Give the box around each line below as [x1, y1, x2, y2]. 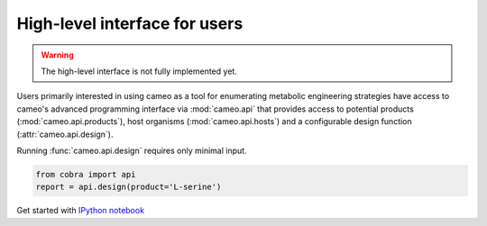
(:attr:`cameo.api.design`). [16, 129, 114, 140]
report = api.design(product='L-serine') [35, 182, 222, 193]
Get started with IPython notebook [16, 205, 144, 216]
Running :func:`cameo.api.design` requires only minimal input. [16, 145, 247, 156]
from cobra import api [35, 169, 136, 179]
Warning [41, 50, 74, 60]
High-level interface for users [16, 14, 243, 33]
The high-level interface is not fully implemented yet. [41, 66, 238, 77]
